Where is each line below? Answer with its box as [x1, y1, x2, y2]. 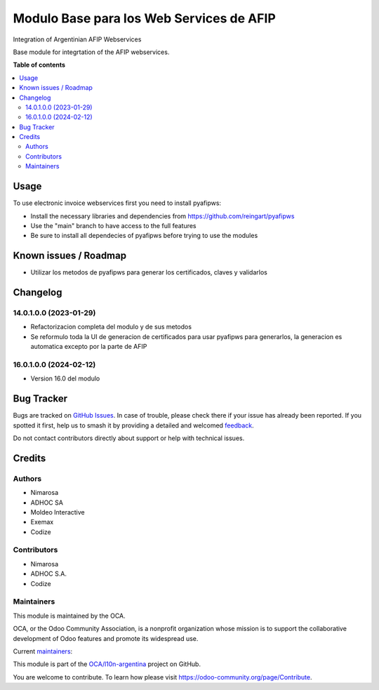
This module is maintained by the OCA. [13, 611, 126, 620]
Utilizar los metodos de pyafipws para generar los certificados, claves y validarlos [30, 268, 268, 277]
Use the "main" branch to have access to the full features [30, 221, 197, 230]
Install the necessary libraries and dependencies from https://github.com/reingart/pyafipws [30, 211, 295, 220]
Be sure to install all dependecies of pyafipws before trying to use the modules [30, 232, 258, 240]
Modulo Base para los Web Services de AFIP [13, 11, 277, 26]
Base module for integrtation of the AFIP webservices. [13, 48, 170, 56]
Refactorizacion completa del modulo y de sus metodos [30, 323, 192, 331]
